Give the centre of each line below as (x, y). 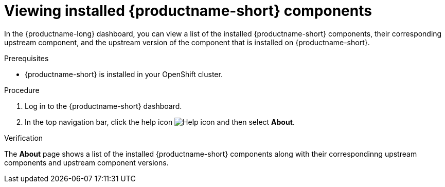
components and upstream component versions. (86, 162)
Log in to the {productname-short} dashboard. (103, 106)
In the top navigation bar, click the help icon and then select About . (160, 122)
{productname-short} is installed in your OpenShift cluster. (124, 74)
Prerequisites (26, 58)
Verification (24, 138)
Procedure (22, 90)
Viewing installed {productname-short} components (188, 11)
